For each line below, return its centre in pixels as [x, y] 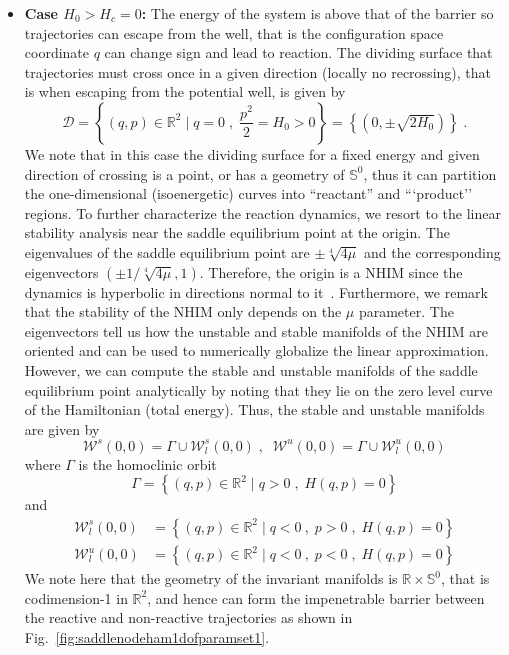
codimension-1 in [76, 597]
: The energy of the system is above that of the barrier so [317, 13]
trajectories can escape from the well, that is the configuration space [234, 32]
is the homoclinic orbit [147, 463]
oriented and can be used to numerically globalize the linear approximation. [256, 350]
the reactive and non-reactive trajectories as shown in [188, 617]
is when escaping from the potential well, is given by [185, 91]
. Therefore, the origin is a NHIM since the [331, 271]
